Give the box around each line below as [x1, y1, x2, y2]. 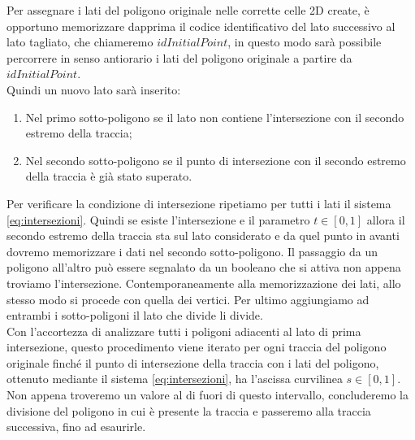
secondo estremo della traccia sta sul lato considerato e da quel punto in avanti [6, 227, 400, 244]
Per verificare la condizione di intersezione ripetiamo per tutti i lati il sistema [6, 194, 391, 211]
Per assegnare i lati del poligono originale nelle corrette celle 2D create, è [6, 2, 370, 18]
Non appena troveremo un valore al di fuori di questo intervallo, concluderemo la [6, 386, 409, 403]
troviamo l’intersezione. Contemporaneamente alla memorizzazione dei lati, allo [6, 274, 401, 291]
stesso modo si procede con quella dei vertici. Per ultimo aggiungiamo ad [6, 290, 370, 307]
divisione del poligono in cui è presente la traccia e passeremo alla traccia [6, 402, 371, 419]
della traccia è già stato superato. [25, 168, 192, 185]
